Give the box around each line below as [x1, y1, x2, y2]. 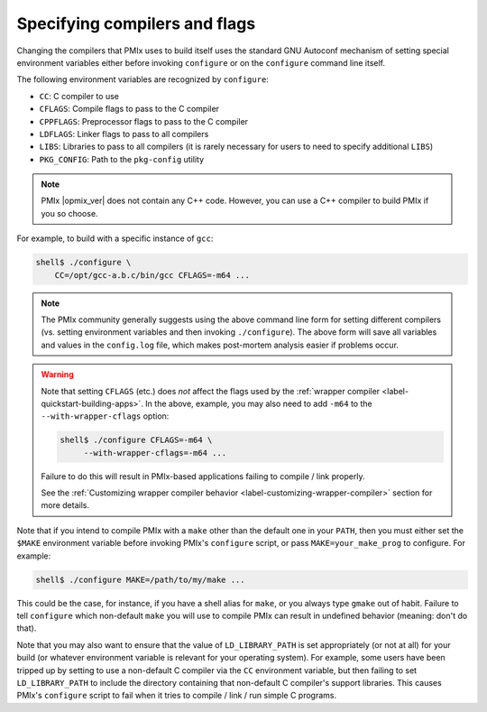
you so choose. [41, 208, 98, 218]
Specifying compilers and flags [16, 14, 256, 33]
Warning [41, 369, 74, 380]
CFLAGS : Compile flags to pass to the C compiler [39, 104, 220, 115]
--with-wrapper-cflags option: [41, 411, 170, 421]
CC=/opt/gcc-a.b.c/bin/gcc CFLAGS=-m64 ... [54, 270, 250, 280]
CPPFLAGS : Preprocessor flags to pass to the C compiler [39, 116, 248, 126]
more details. [41, 500, 90, 511]
